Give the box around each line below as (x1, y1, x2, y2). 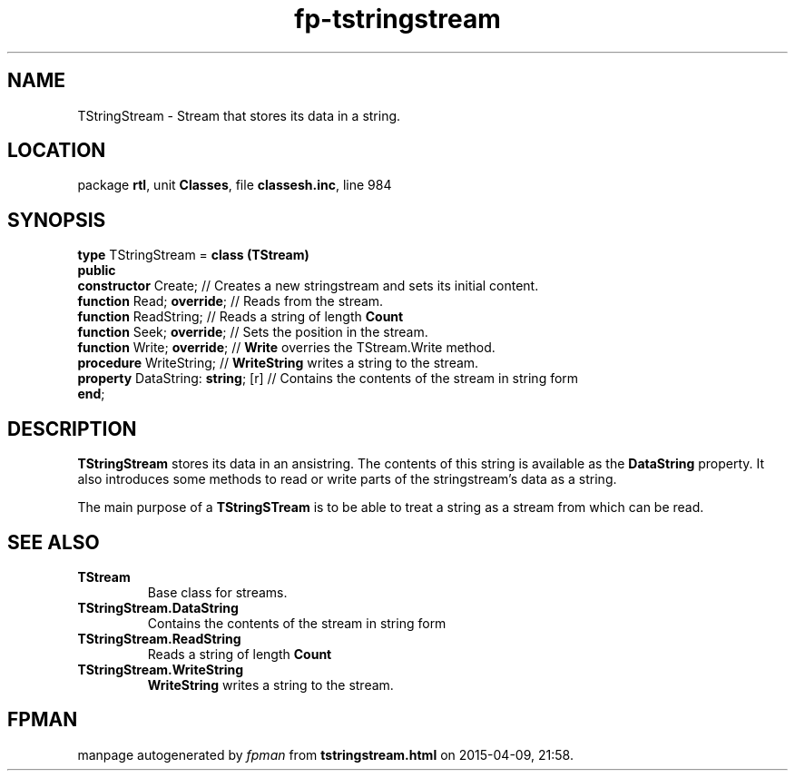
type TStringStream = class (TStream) (77, 247, 309, 263)
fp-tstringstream (294, 4, 501, 34)
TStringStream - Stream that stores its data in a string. (77, 107, 401, 123)
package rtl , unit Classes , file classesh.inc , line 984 (77, 177, 392, 193)
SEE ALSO (7, 530, 100, 554)
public (77, 262, 116, 279)
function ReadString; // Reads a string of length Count (77, 309, 404, 325)
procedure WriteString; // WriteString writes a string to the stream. (77, 355, 479, 371)
